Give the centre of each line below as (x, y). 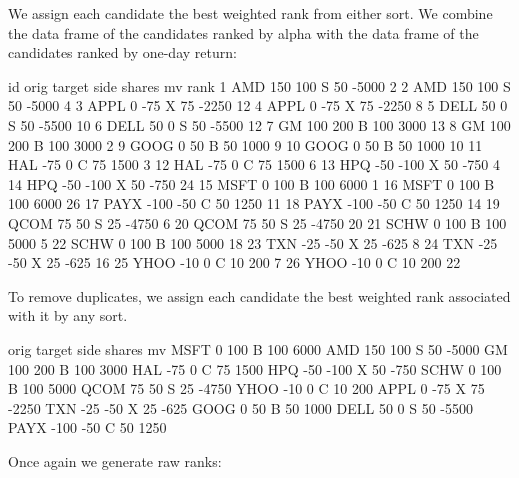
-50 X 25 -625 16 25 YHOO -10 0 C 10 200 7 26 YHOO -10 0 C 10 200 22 (234, 262)
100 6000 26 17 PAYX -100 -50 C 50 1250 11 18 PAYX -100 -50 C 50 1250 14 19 (254, 203)
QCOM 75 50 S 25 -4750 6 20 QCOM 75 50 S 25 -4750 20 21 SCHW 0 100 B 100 (257, 222)
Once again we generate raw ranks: (115, 460)
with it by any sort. (68, 315)
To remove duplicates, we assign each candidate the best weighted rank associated (259, 295)
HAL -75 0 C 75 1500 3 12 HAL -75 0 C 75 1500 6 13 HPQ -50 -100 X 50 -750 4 (254, 164)
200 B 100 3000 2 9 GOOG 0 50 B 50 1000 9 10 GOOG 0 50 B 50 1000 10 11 (245, 144)
